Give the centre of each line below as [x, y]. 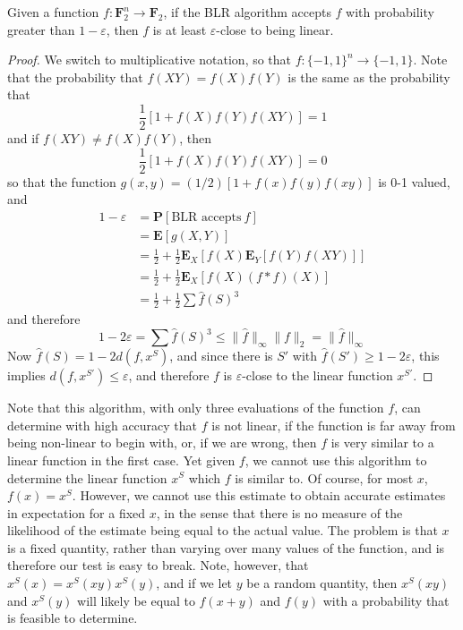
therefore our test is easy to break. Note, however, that [158, 565]
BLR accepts [206, 217]
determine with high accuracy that [103, 425]
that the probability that [75, 77]
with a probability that [386, 600]
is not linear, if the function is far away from [334, 425]
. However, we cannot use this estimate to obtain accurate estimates [259, 495]
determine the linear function [87, 477]
